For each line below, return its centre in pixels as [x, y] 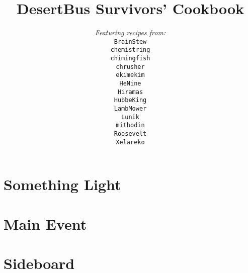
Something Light [62, 184]
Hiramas [130, 92]
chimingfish [130, 59]
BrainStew [130, 41]
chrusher [130, 67]
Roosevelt [130, 133]
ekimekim [130, 75]
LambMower [130, 108]
